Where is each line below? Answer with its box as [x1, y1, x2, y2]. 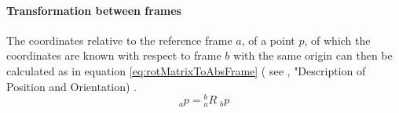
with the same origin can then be [233, 47, 393, 64]
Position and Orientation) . [6, 78, 137, 94]
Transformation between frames [6, 2, 181, 18]
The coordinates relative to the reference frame [6, 31, 232, 48]
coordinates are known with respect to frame [6, 47, 221, 64]
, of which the [304, 31, 371, 48]
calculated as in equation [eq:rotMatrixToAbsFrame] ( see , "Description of [6, 62, 366, 78]
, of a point [241, 31, 295, 48]
